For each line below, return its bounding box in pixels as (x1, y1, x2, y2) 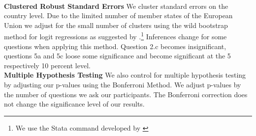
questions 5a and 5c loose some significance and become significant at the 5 (4, 51, 231, 61)
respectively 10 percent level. (4, 60, 91, 70)
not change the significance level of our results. (4, 99, 145, 109)
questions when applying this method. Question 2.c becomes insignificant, (4, 41, 226, 51)
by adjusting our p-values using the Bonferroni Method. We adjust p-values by (4, 80, 241, 89)
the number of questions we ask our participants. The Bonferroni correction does (4, 89, 248, 99)
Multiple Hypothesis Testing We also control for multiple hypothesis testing (4, 70, 246, 80)
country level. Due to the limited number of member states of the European (4, 10, 233, 21)
